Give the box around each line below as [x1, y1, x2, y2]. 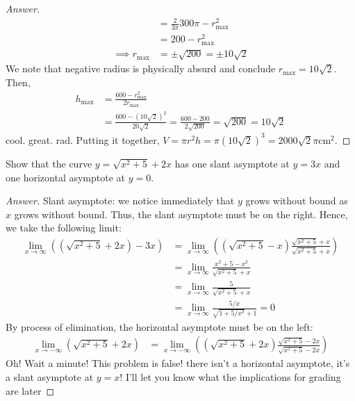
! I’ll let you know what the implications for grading [119, 370, 341, 384]
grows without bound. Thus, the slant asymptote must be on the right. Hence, [14, 206, 348, 221]
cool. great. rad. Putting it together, [6, 132, 160, 147]
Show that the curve [6, 156, 92, 170]
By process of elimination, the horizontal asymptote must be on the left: [6, 319, 313, 334]
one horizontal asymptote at [6, 170, 126, 184]
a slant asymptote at [6, 370, 94, 384]
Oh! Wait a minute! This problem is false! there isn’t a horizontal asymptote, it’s [6, 356, 350, 370]
